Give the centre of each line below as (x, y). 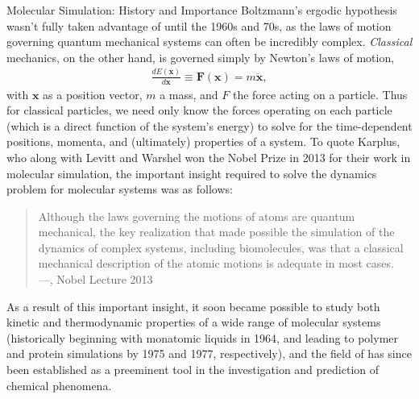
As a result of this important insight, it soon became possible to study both (193, 306)
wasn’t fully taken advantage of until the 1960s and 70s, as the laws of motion (199, 25)
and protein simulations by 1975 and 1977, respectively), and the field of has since (209, 353)
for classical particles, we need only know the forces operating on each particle (199, 110)
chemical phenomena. (59, 385)
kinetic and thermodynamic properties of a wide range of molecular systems (194, 322)
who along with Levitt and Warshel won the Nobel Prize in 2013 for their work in (209, 157)
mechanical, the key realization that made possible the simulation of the (216, 232)
